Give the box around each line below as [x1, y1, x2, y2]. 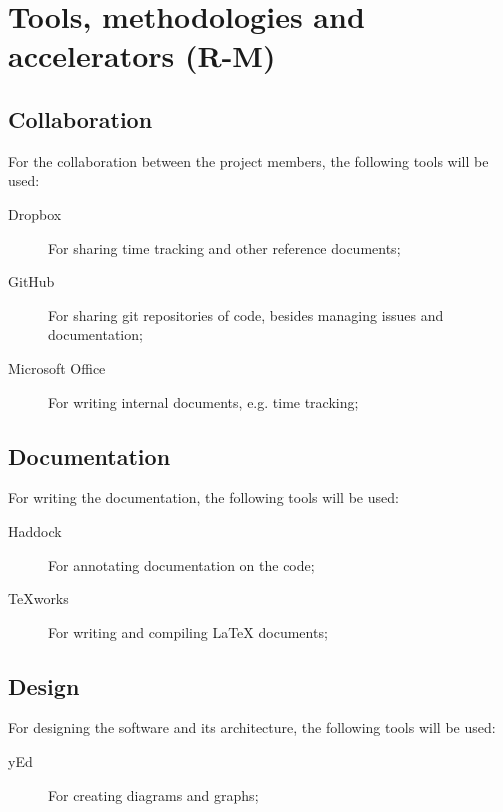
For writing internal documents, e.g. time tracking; [48, 391, 359, 412]
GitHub [8, 271, 55, 292]
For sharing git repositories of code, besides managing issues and [48, 304, 444, 325]
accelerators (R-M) [8, 35, 276, 76]
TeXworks [8, 588, 69, 609]
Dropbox [8, 203, 62, 224]
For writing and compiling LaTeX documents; [48, 621, 328, 642]
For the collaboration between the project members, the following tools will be [8, 150, 489, 171]
